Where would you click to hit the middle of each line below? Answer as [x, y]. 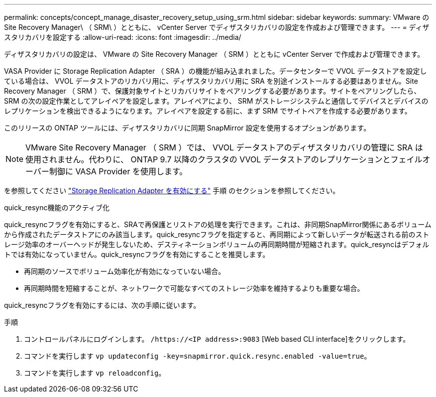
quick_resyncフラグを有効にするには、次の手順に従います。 [102, 305]
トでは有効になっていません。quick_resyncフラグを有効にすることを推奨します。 [137, 254]
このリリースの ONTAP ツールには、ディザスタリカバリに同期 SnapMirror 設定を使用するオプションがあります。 [187, 128]
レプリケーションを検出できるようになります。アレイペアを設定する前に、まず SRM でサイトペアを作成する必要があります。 [208, 111]
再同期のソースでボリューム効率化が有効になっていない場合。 [125, 271]
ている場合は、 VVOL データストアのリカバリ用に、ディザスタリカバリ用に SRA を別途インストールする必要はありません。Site [211, 81]
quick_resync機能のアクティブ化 [57, 207]
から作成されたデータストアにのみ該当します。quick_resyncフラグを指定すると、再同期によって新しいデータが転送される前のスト [217, 234]
